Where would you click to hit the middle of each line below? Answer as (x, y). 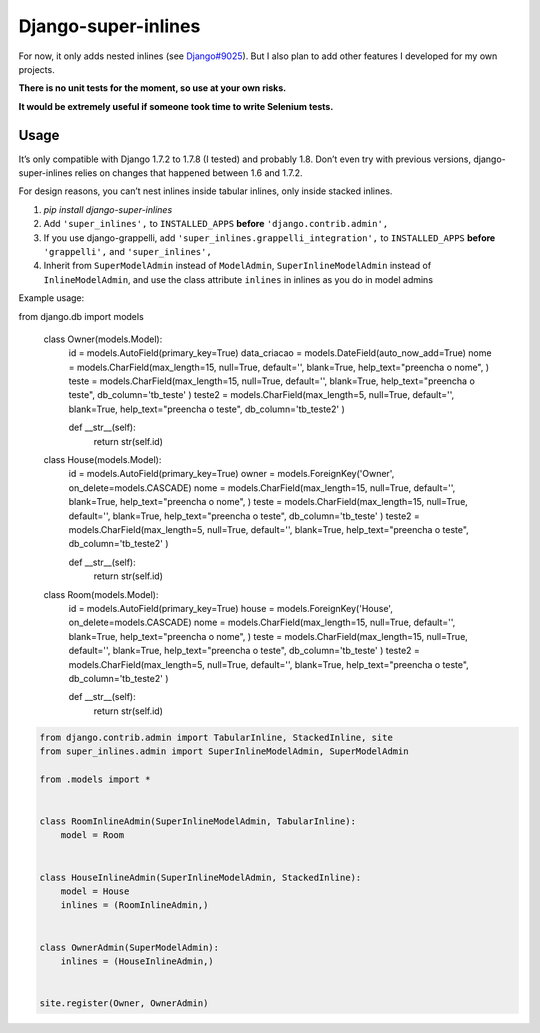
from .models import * (95, 779)
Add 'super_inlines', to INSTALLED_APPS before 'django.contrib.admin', (216, 224)
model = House (95, 891)
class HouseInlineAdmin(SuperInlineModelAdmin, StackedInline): (200, 877)
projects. (36, 69)
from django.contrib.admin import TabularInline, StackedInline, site (216, 737)
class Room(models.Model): (101, 594)
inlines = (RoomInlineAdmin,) (134, 905)
